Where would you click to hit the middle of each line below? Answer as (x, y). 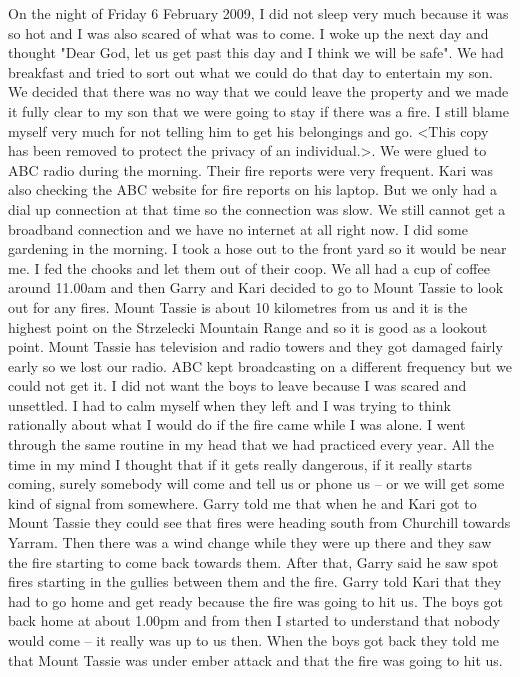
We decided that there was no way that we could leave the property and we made (258, 91)
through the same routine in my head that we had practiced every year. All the (251, 444)
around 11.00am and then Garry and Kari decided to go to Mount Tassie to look (256, 287)
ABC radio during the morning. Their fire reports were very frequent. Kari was (250, 169)
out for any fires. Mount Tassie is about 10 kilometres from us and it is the (238, 306)
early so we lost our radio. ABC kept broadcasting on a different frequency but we (260, 365)
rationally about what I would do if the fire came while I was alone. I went (237, 424)
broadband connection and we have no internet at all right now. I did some (238, 228)
